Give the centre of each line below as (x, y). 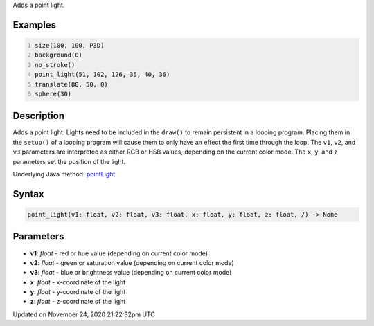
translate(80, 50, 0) (72, 84)
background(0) (59, 55)
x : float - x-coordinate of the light (78, 282)
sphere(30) (53, 94)
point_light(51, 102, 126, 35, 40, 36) (103, 75)
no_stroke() (55, 65)
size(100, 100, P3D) (70, 45)
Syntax (28, 194)
